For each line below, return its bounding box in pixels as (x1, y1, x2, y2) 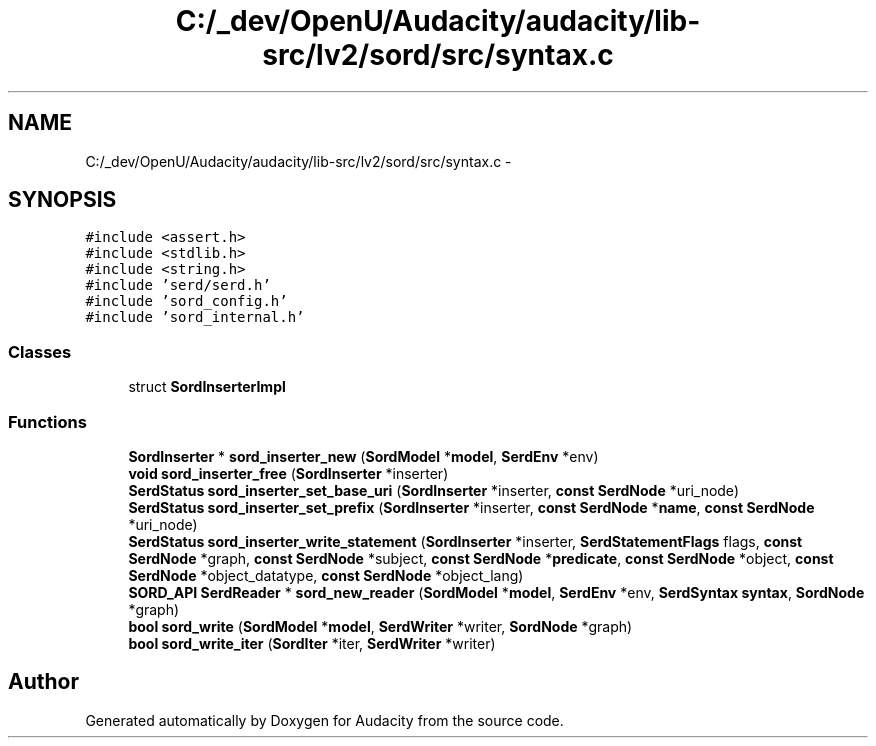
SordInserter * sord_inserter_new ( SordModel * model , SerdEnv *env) (128, 447, 599, 465)
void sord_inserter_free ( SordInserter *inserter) (128, 464, 449, 482)
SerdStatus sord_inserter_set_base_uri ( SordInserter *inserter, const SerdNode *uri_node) (128, 481, 739, 499)
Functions (8, 411, 87, 432)
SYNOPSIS (8, 187, 117, 213)
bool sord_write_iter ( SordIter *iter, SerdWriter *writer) (128, 634, 496, 652)
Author (8, 669, 79, 695)
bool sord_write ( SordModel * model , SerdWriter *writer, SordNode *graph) (128, 617, 633, 635)
